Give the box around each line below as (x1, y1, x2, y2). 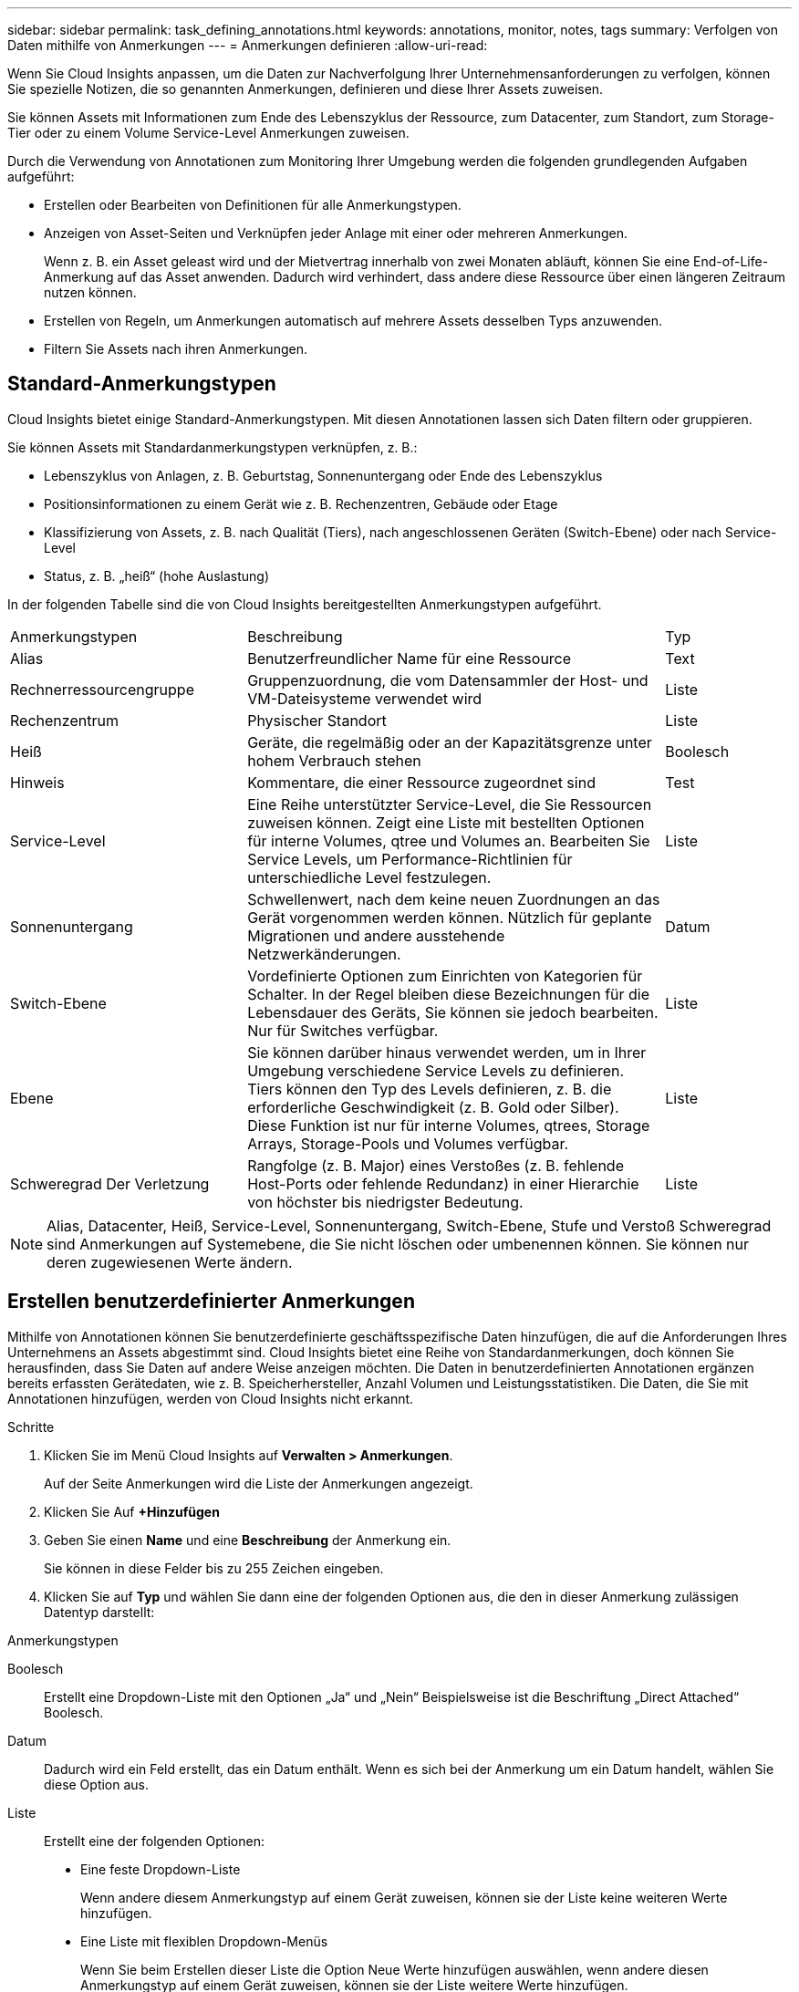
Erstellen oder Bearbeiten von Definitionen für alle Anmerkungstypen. (44, 197, 462, 213)
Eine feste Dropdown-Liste (80, 1861, 241, 1877)
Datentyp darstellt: (44, 1603, 155, 1620)
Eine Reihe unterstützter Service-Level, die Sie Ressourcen (247, 794, 652, 814)
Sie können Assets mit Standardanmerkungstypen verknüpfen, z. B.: (7, 439, 418, 455)
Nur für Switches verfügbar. (247, 1021, 439, 1040)
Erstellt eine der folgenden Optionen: (44, 1832, 265, 1849)
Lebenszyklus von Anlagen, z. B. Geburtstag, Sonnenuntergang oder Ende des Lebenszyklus (44, 467, 603, 483)
